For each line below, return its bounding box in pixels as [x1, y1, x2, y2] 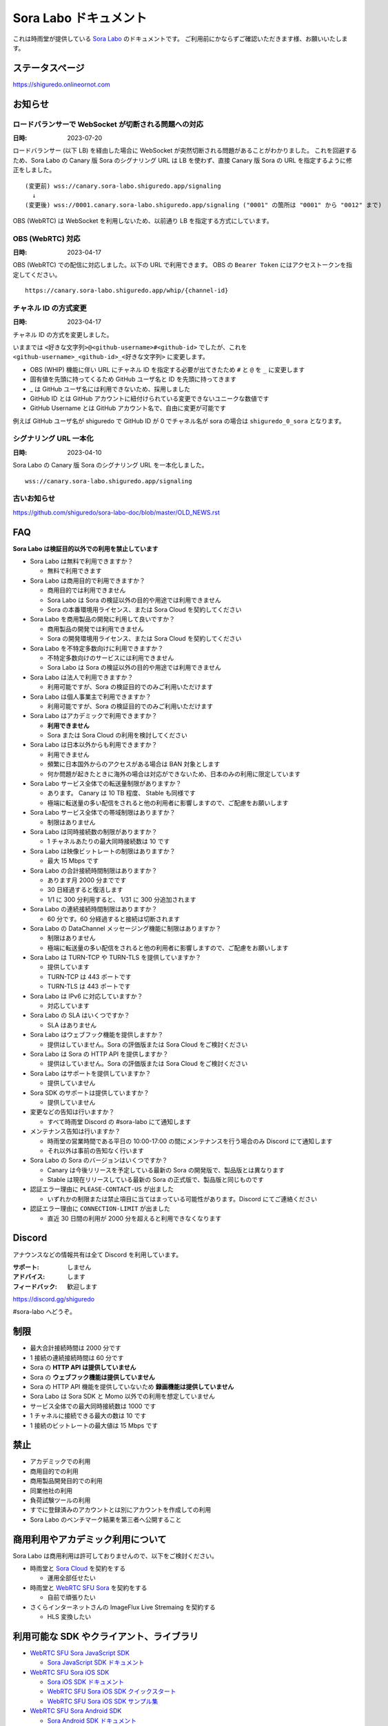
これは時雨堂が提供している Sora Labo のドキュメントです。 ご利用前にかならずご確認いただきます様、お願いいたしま [12, 35, 348, 43]
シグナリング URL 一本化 [12, 434, 94, 443]
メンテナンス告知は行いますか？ [30, 1127, 121, 1136]
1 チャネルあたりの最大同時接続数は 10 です [47, 837, 170, 846]
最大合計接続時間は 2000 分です [30, 1344, 121, 1352]
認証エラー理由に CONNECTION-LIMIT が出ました [30, 1205, 170, 1213]
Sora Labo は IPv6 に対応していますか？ [30, 991, 143, 1000]
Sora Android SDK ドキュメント [47, 1716, 137, 1725]
